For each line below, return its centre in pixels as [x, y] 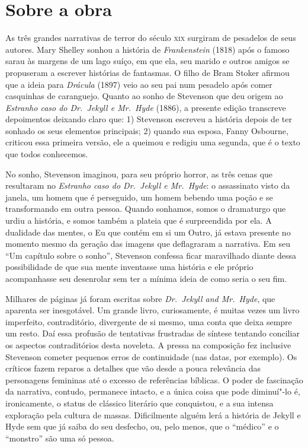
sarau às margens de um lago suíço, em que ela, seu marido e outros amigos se [147, 61]
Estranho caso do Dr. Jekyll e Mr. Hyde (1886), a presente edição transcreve [146, 107]
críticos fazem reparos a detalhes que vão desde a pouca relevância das [133, 368]
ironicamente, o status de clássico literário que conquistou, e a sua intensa [139, 403]
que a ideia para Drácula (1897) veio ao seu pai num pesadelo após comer [139, 84]
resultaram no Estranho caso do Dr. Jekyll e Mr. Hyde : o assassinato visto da [148, 185]
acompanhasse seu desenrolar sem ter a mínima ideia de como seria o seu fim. [146, 278]
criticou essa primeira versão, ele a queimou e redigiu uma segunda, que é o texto [153, 142]
